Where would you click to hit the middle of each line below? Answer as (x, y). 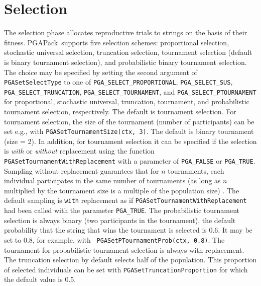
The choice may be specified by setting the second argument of (101, 72)
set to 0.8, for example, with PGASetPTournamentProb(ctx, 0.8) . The (114, 239)
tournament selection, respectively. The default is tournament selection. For (120, 111)
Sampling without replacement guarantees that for (82, 170)
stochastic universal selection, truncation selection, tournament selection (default (128, 52)
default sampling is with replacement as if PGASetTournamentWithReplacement (125, 200)
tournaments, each (196, 170)
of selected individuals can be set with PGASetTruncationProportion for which (126, 269)
